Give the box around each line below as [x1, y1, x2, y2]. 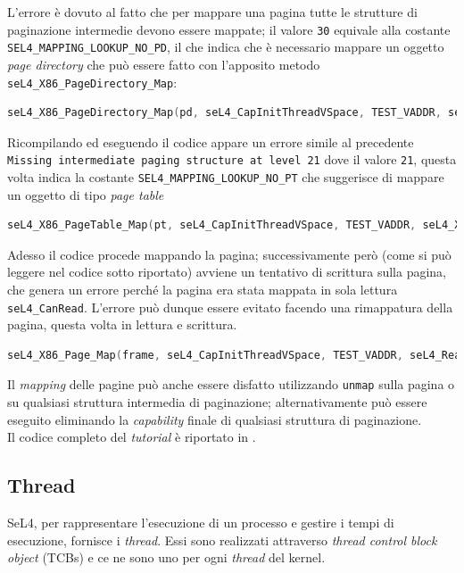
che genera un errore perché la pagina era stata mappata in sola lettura [7, 280, 398, 299]
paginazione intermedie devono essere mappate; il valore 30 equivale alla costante [7, 20, 451, 38]
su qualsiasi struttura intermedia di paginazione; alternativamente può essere [7, 393, 427, 411]
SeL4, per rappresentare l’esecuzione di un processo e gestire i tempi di [7, 513, 394, 532]
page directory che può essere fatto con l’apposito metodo [7, 54, 320, 73]
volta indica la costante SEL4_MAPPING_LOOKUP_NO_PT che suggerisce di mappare [7, 168, 444, 186]
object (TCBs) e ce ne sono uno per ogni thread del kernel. [7, 548, 326, 567]
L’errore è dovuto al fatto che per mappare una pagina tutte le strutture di [7, 3, 418, 21]
